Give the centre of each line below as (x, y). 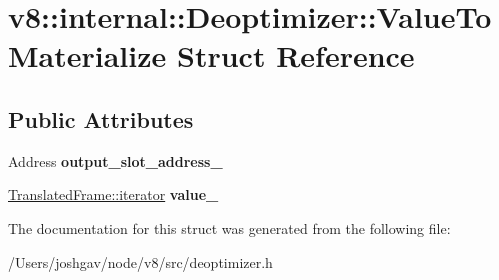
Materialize (87, 55)
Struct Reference (296, 55)
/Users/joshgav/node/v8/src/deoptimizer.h (140, 261)
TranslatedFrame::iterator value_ (113, 194)
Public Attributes (101, 118)
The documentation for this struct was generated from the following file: (229, 227)
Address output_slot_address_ (115, 160)
